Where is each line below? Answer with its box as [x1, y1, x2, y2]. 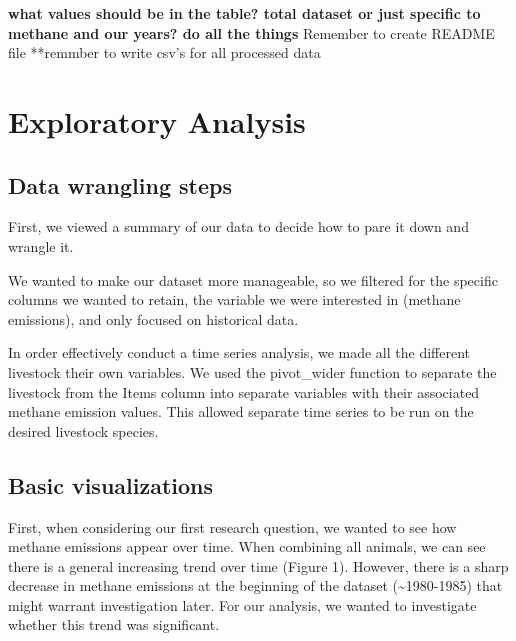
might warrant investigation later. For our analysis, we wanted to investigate [8, 594, 477, 615]
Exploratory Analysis [8, 100, 306, 141]
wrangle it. [8, 235, 74, 256]
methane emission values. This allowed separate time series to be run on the [8, 401, 474, 422]
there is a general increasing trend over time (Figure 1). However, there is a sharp [8, 555, 509, 576]
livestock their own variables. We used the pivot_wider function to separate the [8, 361, 497, 382]
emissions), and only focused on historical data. [8, 308, 299, 329]
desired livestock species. [8, 420, 159, 441]
